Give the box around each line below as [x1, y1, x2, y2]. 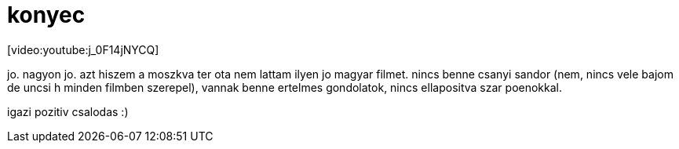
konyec [7, 2, 86, 28]
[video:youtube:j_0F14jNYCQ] [7, 42, 159, 56]
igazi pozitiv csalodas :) [7, 104, 129, 118]
